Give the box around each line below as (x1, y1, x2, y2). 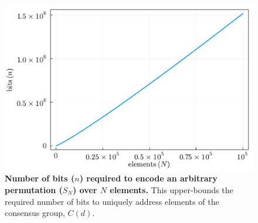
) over (73, 183, 97, 195)
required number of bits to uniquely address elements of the (5, 195, 219, 207)
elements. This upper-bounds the (110, 183, 233, 195)
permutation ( (5, 183, 63, 195)
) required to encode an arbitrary (79, 172, 218, 184)
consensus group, (5, 207, 65, 219)
